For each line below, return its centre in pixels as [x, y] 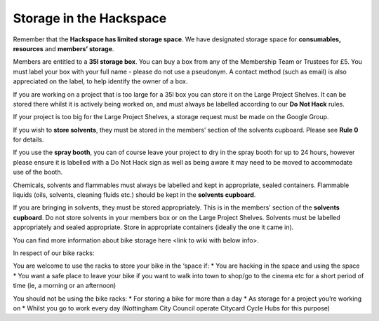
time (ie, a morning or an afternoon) [65, 286]
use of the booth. [38, 172]
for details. [28, 139]
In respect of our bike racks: [54, 253]
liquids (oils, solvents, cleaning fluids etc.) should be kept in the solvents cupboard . [134, 195]
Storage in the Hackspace [90, 18]
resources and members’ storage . [64, 48]
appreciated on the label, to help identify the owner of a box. [100, 81]
